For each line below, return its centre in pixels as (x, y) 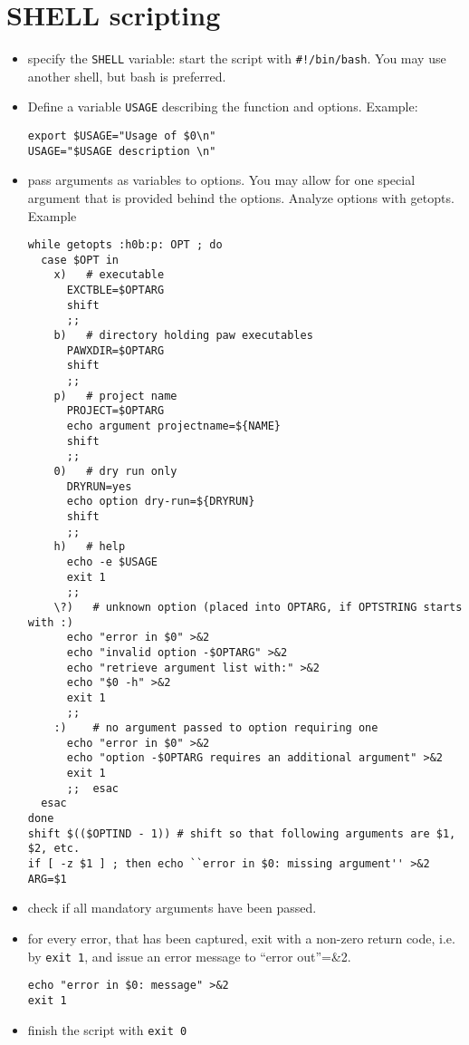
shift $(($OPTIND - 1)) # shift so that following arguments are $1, (242, 833)
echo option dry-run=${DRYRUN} (161, 502)
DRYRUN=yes (99, 486)
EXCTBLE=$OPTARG (115, 290)
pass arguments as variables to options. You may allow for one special (221, 180)
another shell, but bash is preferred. (127, 76)
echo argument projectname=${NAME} (173, 426)
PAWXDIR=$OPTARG (115, 350)
